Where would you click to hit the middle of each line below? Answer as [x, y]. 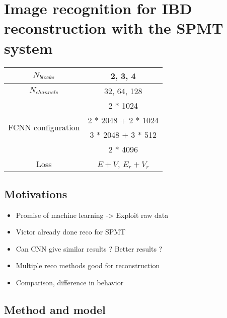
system [28, 48]
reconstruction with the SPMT [114, 28]
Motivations [36, 193]
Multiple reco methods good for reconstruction [88, 265]
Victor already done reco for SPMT [71, 232]
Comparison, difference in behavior [70, 283]
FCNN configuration [44, 127]
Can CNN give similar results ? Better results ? [89, 248]
